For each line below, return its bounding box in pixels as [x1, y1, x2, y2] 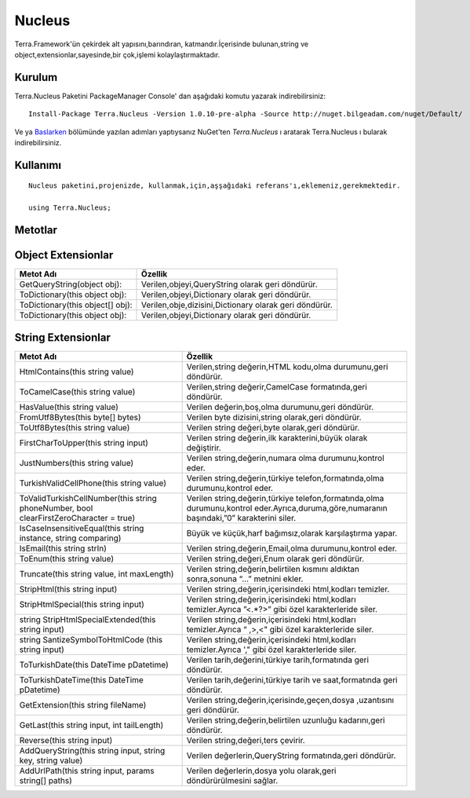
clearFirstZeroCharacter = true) [19, 512, 136, 523]
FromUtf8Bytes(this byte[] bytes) [19, 412, 141, 423]
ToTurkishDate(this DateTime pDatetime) [19, 659, 169, 670]
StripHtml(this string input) [19, 584, 118, 595]
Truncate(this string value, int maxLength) [19, 568, 174, 579]
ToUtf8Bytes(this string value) [19, 422, 130, 433]
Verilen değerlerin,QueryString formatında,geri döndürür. [186, 750, 396, 761]
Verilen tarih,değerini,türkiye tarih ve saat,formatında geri [186, 674, 398, 685]
